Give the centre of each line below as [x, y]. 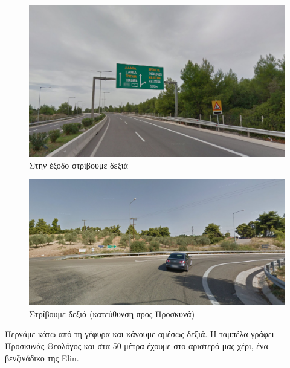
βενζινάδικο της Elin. [42, 357]
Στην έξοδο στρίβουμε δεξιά [79, 165]
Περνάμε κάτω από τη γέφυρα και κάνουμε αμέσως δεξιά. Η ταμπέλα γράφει [140, 334]
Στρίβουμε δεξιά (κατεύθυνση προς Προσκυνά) [112, 313]
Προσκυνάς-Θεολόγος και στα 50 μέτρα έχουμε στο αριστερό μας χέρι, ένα [137, 346]
